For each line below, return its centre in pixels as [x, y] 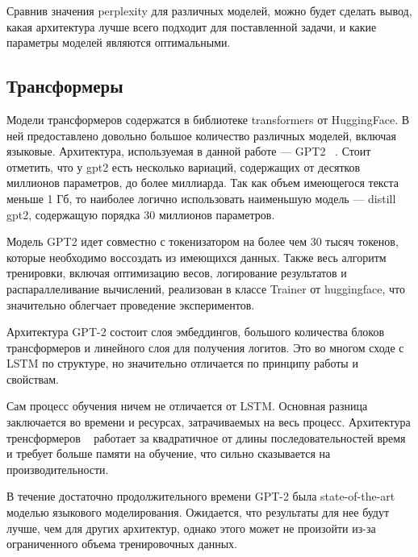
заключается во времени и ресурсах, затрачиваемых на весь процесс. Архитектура [209, 422]
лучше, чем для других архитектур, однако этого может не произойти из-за [191, 528]
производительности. [58, 469]
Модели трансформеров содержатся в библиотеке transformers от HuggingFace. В [208, 119]
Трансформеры [65, 86]
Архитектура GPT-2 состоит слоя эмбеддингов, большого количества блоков [196, 332]
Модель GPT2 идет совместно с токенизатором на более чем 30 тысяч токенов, [203, 241]
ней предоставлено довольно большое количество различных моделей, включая [201, 135]
